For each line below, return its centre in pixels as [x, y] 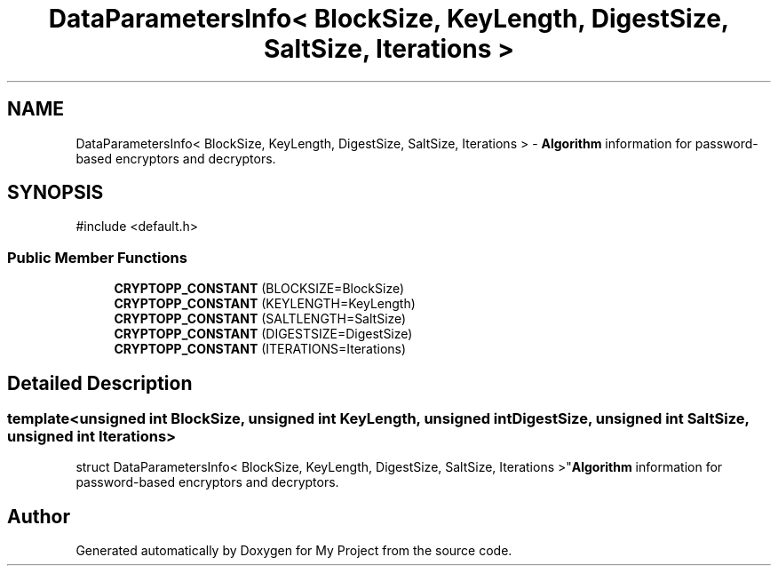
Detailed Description [100, 383]
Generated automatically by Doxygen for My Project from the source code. [294, 551]
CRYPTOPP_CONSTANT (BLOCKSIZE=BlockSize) [259, 289]
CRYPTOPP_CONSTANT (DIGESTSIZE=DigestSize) [263, 334]
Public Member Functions [97, 257]
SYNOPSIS [56, 193]
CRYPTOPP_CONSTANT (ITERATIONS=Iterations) [260, 349]
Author [39, 516]
